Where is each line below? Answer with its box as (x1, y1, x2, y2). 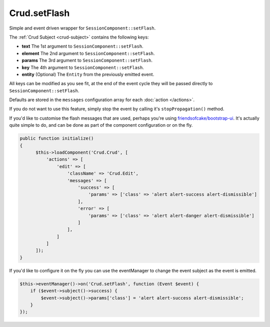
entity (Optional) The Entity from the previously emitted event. (21, 71, 154, 77)
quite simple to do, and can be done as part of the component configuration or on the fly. (9, 122, 193, 128)
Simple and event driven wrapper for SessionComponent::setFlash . (9, 25, 156, 31)
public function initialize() (19, 136, 94, 141)
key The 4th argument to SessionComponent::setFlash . (21, 64, 144, 70)
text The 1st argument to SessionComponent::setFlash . (21, 43, 143, 50)
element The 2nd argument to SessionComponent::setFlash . (21, 50, 155, 56)
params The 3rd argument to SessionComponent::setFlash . (21, 58, 152, 64)
